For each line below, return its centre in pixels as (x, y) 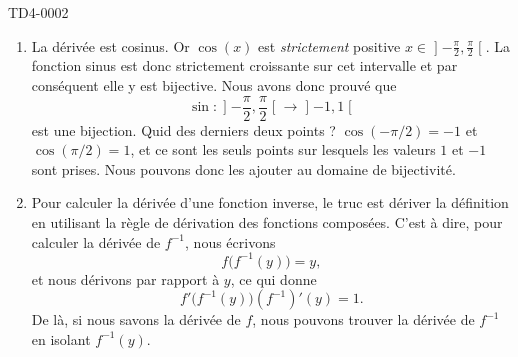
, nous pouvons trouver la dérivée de (363, 319)
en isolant (61, 338)
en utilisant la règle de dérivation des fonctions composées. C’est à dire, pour (267, 222)
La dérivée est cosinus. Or (110, 45)
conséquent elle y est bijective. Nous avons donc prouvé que (214, 85)
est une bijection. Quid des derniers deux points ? (183, 129)
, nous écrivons (230, 241)
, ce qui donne (273, 278)
